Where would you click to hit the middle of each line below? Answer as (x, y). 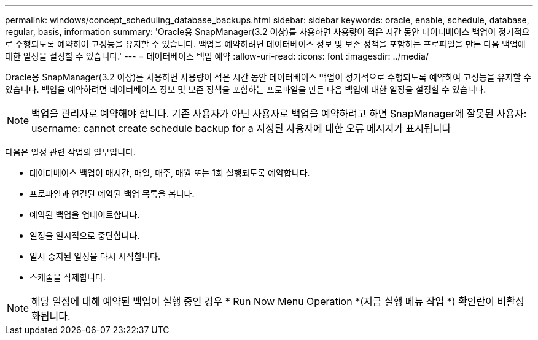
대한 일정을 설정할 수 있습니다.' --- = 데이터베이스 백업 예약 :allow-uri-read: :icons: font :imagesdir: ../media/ (217, 56)
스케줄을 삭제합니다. (68, 277)
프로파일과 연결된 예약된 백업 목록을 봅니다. (112, 194)
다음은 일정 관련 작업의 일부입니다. (70, 152)
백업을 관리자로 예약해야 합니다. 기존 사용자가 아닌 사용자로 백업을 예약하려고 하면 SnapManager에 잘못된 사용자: (279, 114)
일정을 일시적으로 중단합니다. (85, 235)
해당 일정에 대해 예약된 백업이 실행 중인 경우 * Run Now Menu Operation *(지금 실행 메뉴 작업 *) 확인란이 (263, 301)
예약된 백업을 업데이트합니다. (85, 214)
